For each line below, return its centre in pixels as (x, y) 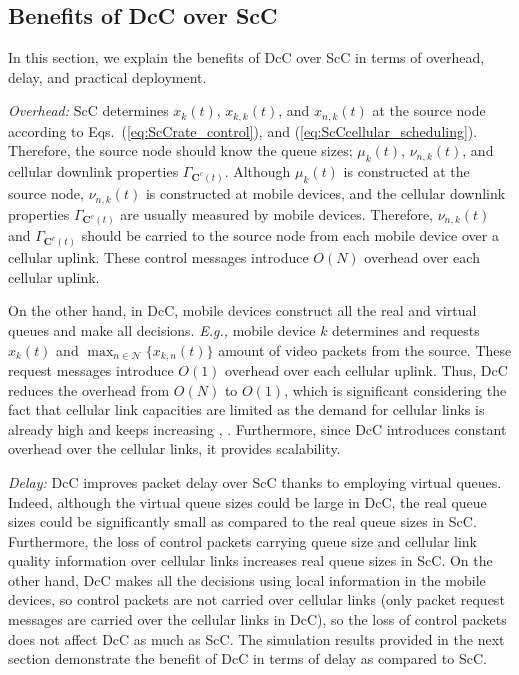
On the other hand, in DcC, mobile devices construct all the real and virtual (242, 310)
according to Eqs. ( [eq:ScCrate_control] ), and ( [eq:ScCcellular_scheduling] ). (243, 130)
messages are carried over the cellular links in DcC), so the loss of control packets (257, 619)
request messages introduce (91, 369)
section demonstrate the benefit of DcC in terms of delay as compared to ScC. (247, 658)
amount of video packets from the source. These (365, 349)
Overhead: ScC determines (88, 110)
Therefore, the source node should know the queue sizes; (180, 150)
